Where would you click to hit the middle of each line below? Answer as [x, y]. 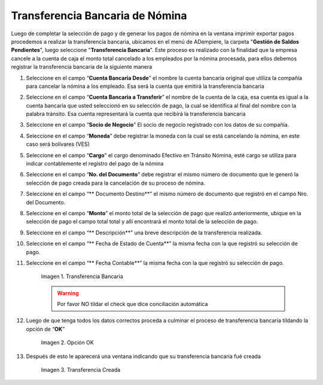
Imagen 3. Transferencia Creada [81, 370]
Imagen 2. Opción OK [67, 343]
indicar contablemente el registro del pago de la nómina [95, 164]
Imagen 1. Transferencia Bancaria [82, 276]
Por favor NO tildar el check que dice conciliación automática [132, 304]
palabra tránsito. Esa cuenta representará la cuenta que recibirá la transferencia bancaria [136, 114]
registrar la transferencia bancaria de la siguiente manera [82, 67]
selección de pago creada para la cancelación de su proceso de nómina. [116, 183]
